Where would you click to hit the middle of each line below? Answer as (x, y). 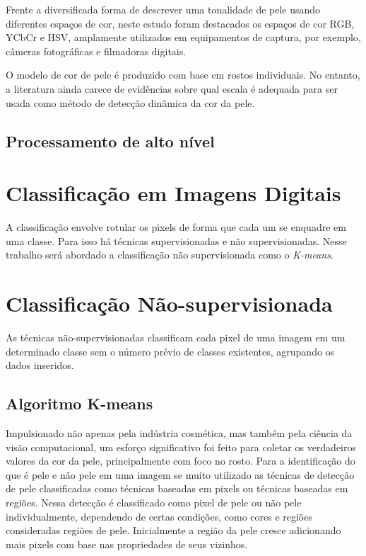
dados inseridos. (40, 365)
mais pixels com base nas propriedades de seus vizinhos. (127, 544)
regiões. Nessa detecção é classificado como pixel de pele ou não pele (154, 502)
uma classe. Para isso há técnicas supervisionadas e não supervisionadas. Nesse (176, 240)
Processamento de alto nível (110, 141)
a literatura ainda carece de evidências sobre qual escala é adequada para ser (172, 88)
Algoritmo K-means (79, 403)
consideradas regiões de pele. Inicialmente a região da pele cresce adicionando (173, 530)
